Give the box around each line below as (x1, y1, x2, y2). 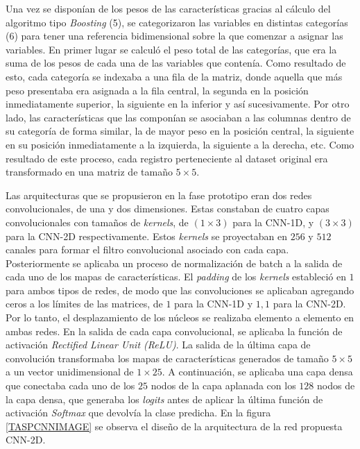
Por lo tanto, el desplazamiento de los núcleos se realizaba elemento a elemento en (6, 310, 354, 325)
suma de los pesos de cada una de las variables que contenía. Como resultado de (6, 56, 346, 70)
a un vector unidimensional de (6, 364, 134, 379)
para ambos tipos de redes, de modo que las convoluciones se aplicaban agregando (6, 282, 354, 297)
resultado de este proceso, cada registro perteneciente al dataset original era (6, 151, 328, 165)
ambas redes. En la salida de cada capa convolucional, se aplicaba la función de (6, 323, 343, 338)
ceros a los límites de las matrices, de (6, 296, 163, 311)
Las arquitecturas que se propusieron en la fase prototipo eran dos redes (6, 187, 312, 202)
